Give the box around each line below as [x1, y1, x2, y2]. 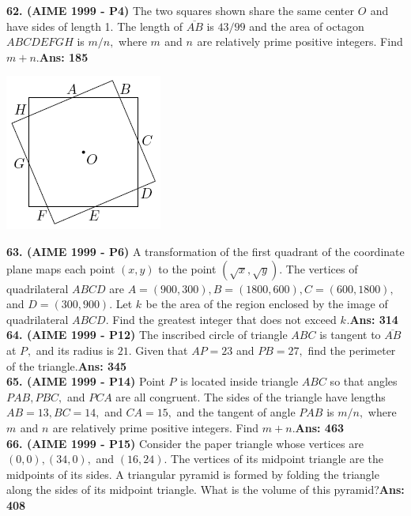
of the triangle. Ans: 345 [6, 357, 127, 374]
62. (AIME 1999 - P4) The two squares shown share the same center [6, 2, 354, 18]
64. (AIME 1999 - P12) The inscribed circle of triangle [6, 326, 288, 343]
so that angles [330, 373, 398, 390]
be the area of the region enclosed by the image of [145, 296, 388, 312]
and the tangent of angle [176, 404, 296, 420]
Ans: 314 [349, 311, 398, 327]
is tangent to [319, 326, 381, 343]
